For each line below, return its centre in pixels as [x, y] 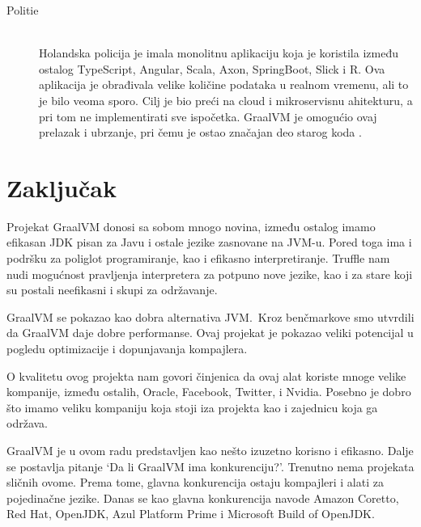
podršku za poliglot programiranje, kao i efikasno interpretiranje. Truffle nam [198, 258]
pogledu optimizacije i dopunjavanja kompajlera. [127, 349]
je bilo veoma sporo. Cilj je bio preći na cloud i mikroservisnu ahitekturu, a [226, 100]
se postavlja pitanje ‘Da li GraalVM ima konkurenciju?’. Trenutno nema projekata [210, 466]
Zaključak [62, 187]
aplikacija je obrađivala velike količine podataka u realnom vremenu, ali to [224, 84]
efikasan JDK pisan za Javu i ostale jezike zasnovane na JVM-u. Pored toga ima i [209, 242]
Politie [23, 10]
